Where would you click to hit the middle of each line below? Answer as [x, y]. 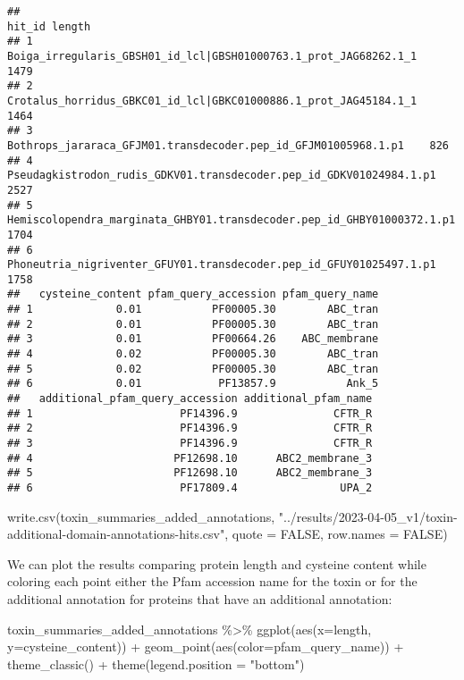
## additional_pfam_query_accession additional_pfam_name [190, 399]
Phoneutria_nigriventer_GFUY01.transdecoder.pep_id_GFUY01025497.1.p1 [222, 265]
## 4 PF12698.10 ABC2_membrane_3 [190, 458]
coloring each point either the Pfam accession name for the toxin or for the [212, 581]
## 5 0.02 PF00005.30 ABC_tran [193, 369]
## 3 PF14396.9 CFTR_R [190, 444]
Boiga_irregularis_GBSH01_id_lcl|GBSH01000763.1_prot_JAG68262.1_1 [212, 56]
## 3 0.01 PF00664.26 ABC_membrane [193, 339]
